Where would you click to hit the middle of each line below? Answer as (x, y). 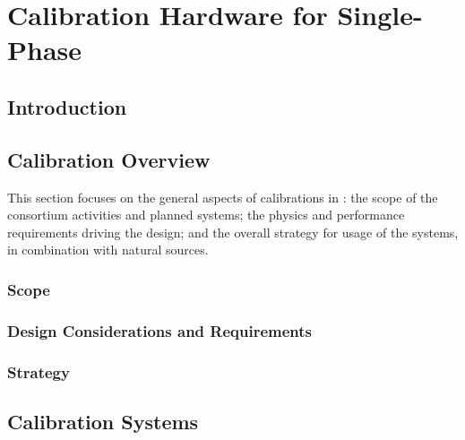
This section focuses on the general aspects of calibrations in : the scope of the (223, 197)
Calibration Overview (109, 159)
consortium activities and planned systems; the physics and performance (206, 215)
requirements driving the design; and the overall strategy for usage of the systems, (233, 232)
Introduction (67, 106)
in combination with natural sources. (108, 250)
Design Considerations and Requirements (159, 330)
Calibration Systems (103, 421)
